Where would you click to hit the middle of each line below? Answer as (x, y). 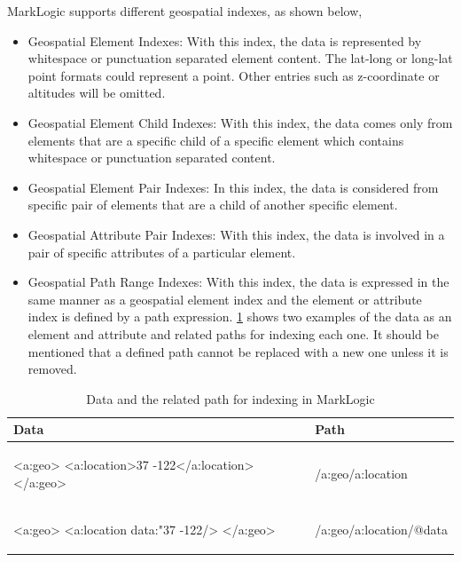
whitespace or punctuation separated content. (152, 158)
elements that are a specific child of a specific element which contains (216, 140)
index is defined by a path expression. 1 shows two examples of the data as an (240, 317)
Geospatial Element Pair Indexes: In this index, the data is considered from (233, 187)
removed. (52, 369)
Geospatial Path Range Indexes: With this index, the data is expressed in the (238, 282)
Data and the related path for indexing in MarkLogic (230, 398)
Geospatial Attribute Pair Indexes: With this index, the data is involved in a (236, 234)
